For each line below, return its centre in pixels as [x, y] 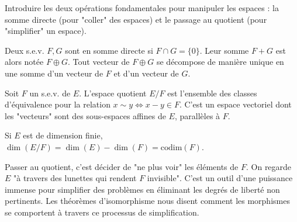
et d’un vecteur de [146, 73]
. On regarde [269, 166]
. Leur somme [224, 50]
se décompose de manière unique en [220, 62]
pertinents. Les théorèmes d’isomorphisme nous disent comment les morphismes [147, 201]
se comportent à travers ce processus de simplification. [102, 212]
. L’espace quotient [113, 93]
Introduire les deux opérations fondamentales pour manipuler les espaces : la [142, 8]
